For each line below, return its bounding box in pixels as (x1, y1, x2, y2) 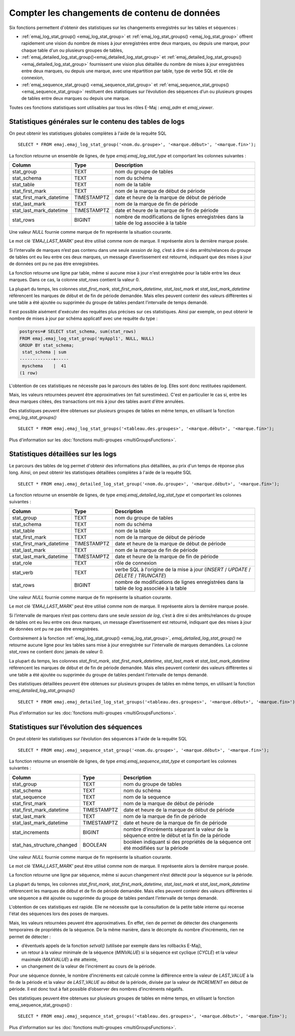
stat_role (12, 559, 32, 566)
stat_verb (12, 569, 33, 576)
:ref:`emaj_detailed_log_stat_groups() (167, 54, 242, 60)
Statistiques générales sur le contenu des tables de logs (9, 117, 185, 125)
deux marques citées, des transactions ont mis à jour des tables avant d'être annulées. (9, 398, 185, 404)
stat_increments (12, 829, 49, 836)
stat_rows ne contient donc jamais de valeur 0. (9, 649, 104, 655)
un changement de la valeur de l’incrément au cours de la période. (21, 963, 156, 969)
